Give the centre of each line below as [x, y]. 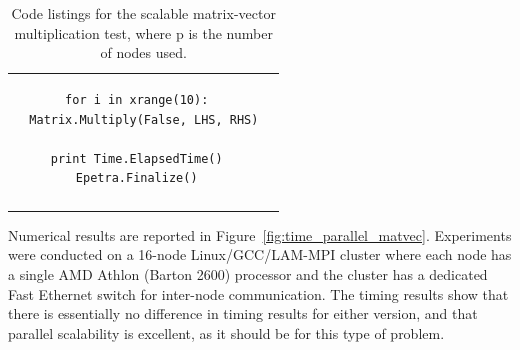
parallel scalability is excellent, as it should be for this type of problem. [226, 332]
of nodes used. [143, 52]
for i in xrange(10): [137, 100]
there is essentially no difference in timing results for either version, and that [243, 313]
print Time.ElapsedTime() [136, 158]
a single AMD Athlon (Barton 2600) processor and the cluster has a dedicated [248, 273]
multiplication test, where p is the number [143, 32]
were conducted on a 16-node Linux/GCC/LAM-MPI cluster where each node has [260, 254]
